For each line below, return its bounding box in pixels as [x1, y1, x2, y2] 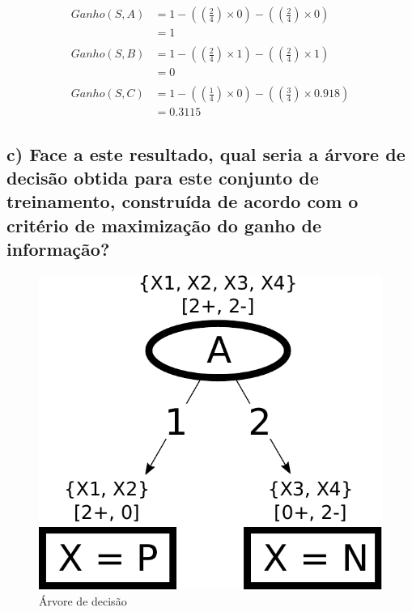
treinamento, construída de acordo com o [6, 189, 359, 214]
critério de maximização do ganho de [6, 212, 322, 237]
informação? [6, 236, 110, 261]
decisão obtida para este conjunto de [6, 165, 319, 190]
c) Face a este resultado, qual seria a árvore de [6, 141, 406, 166]
